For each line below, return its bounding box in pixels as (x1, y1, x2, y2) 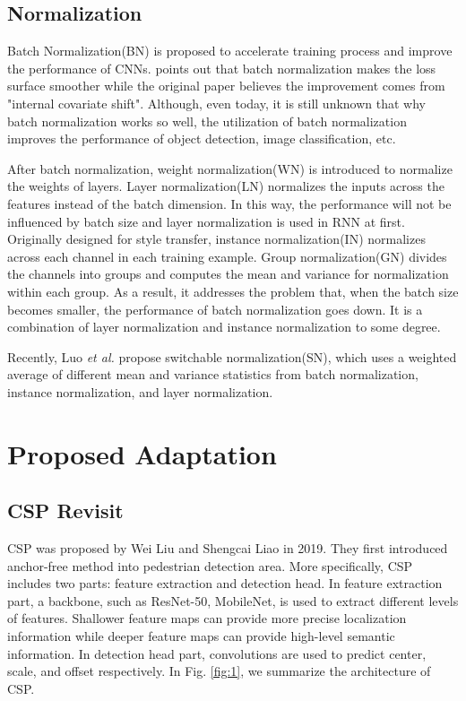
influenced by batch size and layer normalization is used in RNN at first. (7, 212, 405, 230)
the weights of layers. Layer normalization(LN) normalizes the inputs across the (7, 177, 444, 195)
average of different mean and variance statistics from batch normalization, (7, 365, 419, 384)
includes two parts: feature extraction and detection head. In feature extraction (7, 574, 443, 593)
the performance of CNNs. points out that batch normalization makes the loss (7, 58, 436, 77)
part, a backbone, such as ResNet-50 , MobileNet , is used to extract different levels (7, 591, 459, 610)
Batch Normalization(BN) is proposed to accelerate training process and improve (7, 41, 453, 60)
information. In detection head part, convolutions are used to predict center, (7, 644, 427, 662)
